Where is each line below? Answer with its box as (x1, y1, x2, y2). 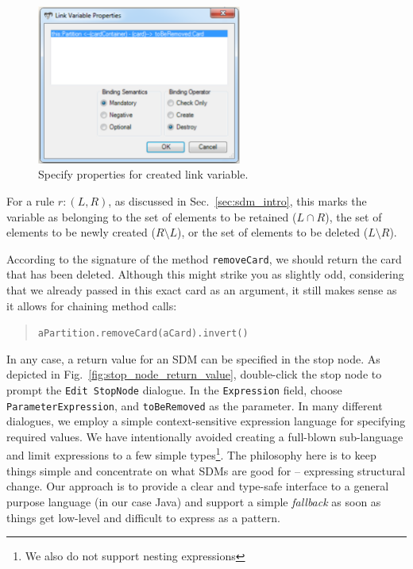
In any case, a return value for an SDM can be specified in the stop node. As (6, 350, 380, 367)
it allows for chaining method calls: (6, 297, 177, 313)
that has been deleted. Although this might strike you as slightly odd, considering (6, 266, 404, 283)
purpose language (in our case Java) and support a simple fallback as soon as (6, 493, 381, 509)
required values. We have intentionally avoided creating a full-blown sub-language (6, 428, 403, 444)
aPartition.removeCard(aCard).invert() (37, 328, 249, 340)
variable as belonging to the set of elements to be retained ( (6, 208, 297, 225)
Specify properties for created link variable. (38, 166, 249, 183)
